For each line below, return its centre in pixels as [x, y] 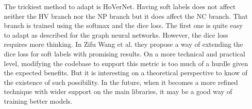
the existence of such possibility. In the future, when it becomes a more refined [121, 82]
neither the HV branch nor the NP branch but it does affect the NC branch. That [126, 16]
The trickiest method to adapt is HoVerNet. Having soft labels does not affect [120, 6]
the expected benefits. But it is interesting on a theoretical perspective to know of [126, 73]
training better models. [38, 101]
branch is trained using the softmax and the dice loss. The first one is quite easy [123, 25]
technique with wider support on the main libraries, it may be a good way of [118, 91]
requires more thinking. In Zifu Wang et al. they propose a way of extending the [124, 44]
